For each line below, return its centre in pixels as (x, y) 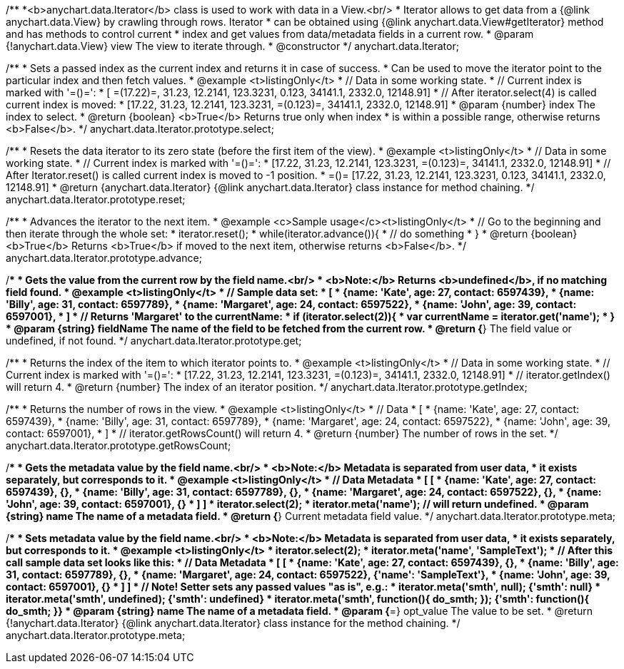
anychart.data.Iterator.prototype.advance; (104, 258)
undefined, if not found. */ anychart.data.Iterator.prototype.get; (154, 341)
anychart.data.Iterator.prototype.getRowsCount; (119, 445)
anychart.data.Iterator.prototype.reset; (96, 199)
